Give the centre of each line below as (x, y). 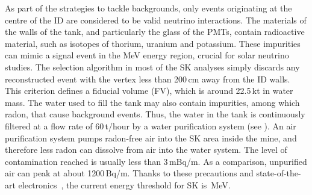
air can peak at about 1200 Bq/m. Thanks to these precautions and (129, 173)
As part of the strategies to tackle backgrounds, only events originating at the (148, 8)
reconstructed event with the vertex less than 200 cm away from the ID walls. (148, 79)
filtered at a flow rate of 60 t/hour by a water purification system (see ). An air (151, 125)
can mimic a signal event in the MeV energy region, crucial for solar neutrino (147, 55)
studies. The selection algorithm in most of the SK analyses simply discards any (152, 67)
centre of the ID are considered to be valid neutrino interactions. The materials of (156, 20)
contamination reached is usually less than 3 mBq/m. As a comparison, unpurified (156, 161)
